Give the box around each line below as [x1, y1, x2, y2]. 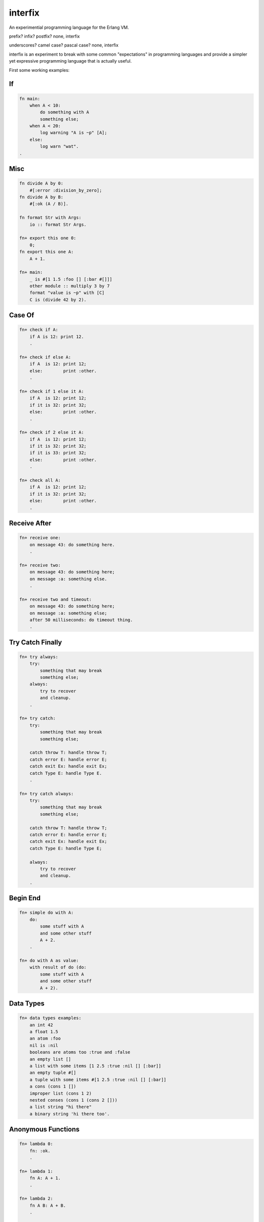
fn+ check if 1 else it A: [19, 389, 84, 394]
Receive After [9, 519, 51, 527]
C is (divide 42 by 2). [29, 297, 87, 303]
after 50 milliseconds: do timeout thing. [29, 617, 133, 623]
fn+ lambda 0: [19, 1141, 53, 1147]
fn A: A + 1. [29, 1176, 61, 1181]
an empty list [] [29, 1056, 71, 1062]
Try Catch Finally [9, 638, 62, 646]
